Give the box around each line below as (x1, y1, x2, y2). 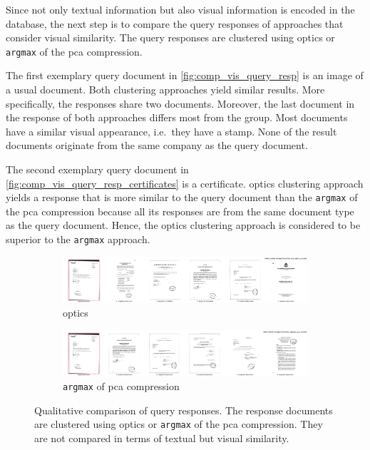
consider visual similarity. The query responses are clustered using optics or (6, 30, 335, 45)
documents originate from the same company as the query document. (6, 138, 308, 153)
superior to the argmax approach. (6, 232, 150, 247)
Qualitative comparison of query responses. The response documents (34, 402, 333, 417)
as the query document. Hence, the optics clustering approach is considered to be (6, 218, 361, 232)
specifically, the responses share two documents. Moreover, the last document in (6, 96, 355, 111)
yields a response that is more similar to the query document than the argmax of (6, 190, 358, 205)
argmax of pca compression (63, 379, 180, 394)
